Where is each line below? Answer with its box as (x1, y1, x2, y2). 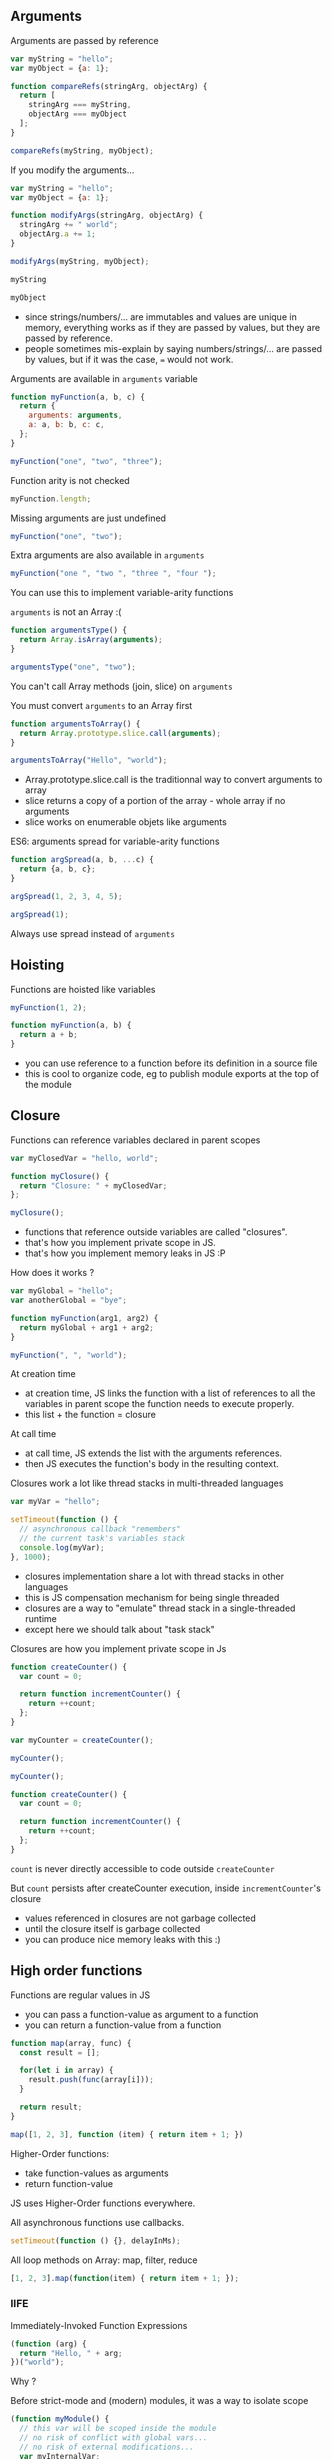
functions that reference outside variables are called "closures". (24, 1226, 288, 1238)
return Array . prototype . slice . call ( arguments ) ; (19, 728, 222, 738)
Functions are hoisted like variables (10, 983, 156, 995)
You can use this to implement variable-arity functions (10, 587, 234, 599)
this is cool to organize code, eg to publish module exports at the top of (24, 1068, 320, 1079)
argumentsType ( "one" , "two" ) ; (10, 662, 137, 672)
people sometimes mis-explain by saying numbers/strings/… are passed (24, 342, 323, 354)
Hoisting (10, 957, 65, 974)
